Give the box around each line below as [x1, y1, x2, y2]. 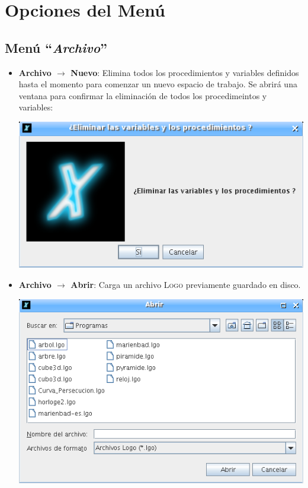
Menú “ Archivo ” [5, 38, 108, 56]
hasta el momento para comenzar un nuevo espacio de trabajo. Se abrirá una [18, 78, 297, 90]
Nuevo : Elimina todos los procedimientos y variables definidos [70, 66, 299, 78]
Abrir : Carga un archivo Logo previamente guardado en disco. [70, 278, 301, 290]
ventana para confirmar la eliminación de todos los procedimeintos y [18, 89, 267, 102]
